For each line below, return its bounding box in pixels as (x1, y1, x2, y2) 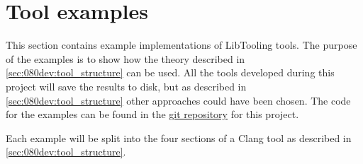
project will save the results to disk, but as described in (6, 78, 247, 93)
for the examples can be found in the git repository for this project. (6, 107, 299, 122)
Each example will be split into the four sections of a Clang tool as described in (6, 130, 352, 145)
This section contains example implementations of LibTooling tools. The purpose (6, 37, 357, 52)
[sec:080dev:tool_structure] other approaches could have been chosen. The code (6, 93, 351, 107)
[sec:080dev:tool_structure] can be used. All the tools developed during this (6, 65, 335, 80)
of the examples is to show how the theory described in (6, 51, 245, 66)
